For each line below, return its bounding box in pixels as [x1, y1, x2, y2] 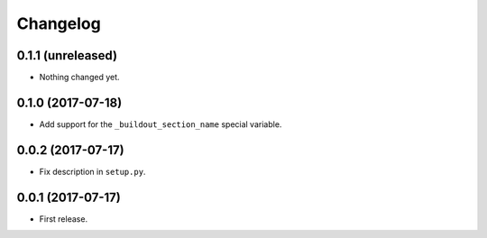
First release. [39, 213, 88, 224]
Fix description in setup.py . [39, 166, 146, 177]
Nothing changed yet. [39, 72, 121, 83]
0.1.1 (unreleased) [16, 48, 117, 63]
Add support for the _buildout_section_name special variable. [39, 118, 282, 130]
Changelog [16, 14, 101, 33]
